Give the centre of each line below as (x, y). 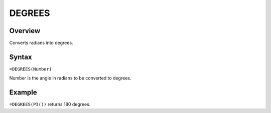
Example (23, 92)
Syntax (21, 57)
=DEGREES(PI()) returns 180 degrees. (50, 104)
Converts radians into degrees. (41, 43)
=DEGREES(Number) (31, 69)
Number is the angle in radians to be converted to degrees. (70, 78)
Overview (25, 31)
